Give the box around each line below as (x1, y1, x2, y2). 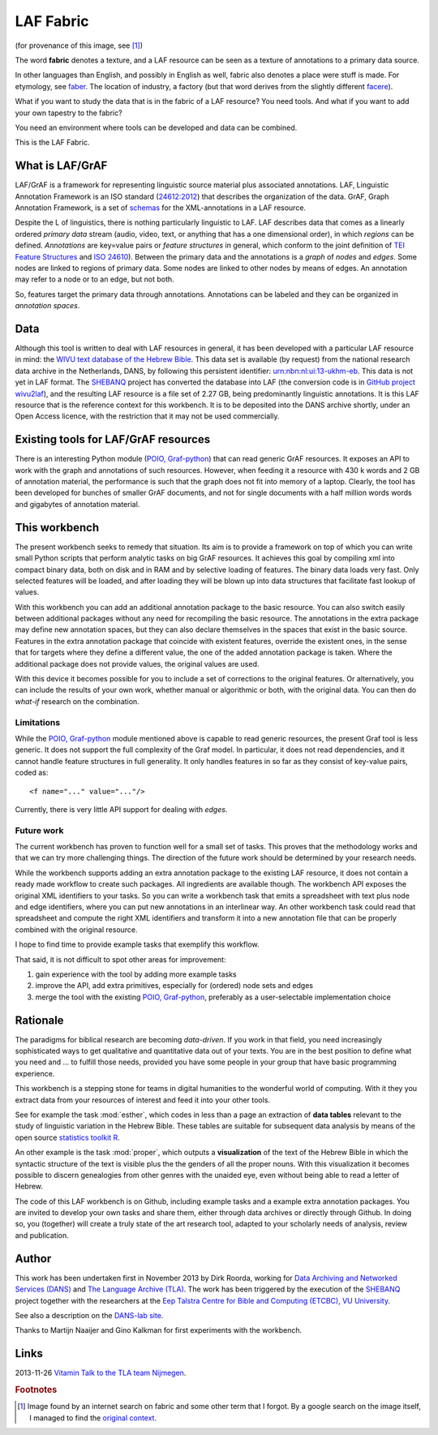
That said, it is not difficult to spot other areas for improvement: (15, 954, 226, 965)
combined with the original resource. (15, 925, 138, 934)
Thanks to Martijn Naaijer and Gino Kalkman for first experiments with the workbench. (15, 1325, 303, 1335)
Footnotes (15, 1384, 58, 1395)
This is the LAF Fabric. (15, 138, 90, 148)
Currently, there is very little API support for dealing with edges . (15, 804, 228, 814)
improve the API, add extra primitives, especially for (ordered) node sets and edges (35, 981, 314, 990)
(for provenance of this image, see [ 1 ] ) (15, 41, 144, 50)
